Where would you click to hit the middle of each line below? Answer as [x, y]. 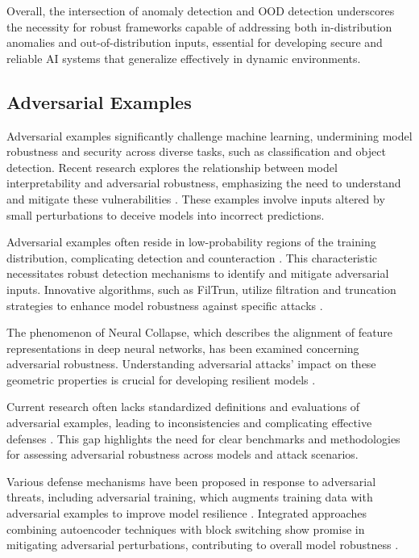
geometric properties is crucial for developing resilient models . [161, 379]
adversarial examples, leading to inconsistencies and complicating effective [189, 423]
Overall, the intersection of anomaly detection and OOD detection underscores [201, 10]
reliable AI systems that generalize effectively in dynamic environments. [184, 58]
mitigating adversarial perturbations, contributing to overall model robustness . [203, 545]
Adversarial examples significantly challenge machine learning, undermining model [209, 135]
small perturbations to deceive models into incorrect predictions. [166, 214]
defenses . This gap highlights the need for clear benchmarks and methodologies [203, 438]
